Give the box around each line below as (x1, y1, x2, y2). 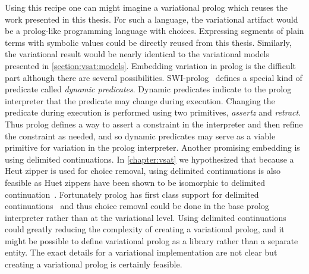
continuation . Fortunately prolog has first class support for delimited (5, 188, 259, 200)
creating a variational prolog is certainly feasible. (5, 258, 182, 270)
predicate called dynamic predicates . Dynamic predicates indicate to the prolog (5, 83, 292, 95)
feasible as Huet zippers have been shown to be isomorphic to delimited (5, 176, 265, 188)
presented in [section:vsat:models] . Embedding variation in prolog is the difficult (5, 59, 296, 71)
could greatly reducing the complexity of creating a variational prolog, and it (5, 223, 285, 235)
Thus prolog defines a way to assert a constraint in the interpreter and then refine (5, 117, 303, 130)
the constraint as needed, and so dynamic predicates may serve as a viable (5, 129, 276, 142)
